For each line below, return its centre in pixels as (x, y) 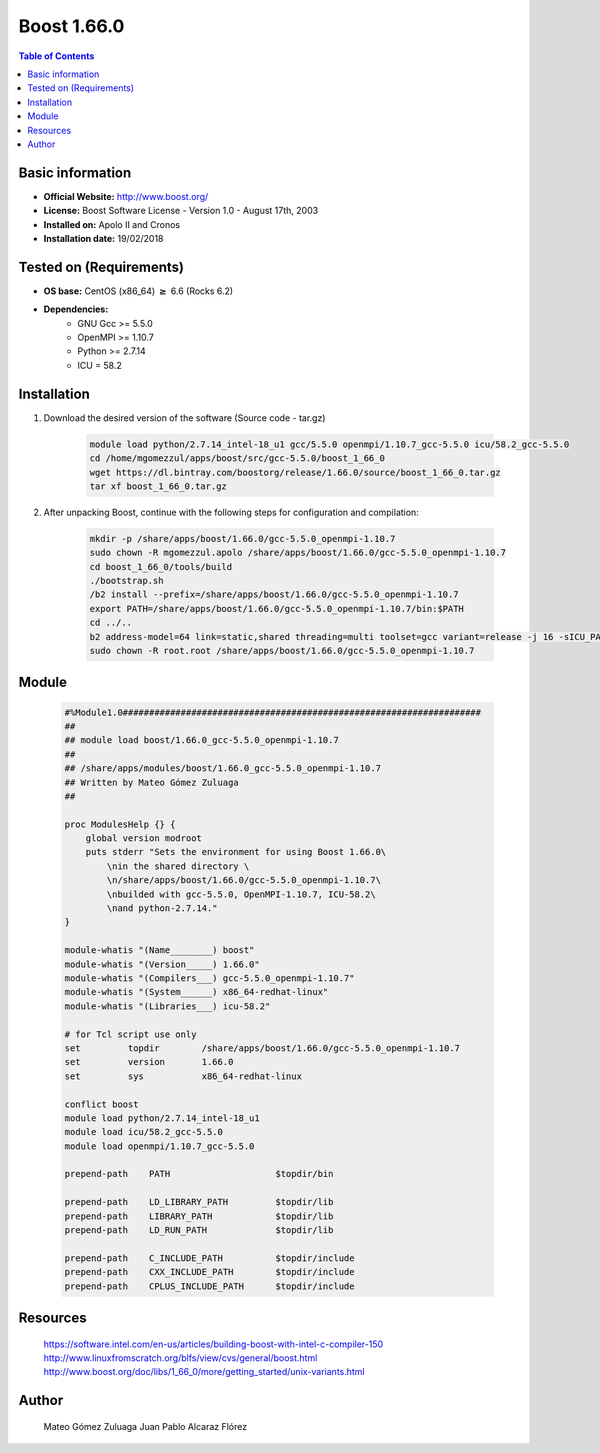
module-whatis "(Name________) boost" (159, 950)
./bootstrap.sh (126, 581)
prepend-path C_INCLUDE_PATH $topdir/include (209, 1258)
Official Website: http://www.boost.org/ (126, 196)
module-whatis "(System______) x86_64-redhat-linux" (196, 992)
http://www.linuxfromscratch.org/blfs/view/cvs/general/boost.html (180, 1357)
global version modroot (143, 838)
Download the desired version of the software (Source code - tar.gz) (184, 417)
